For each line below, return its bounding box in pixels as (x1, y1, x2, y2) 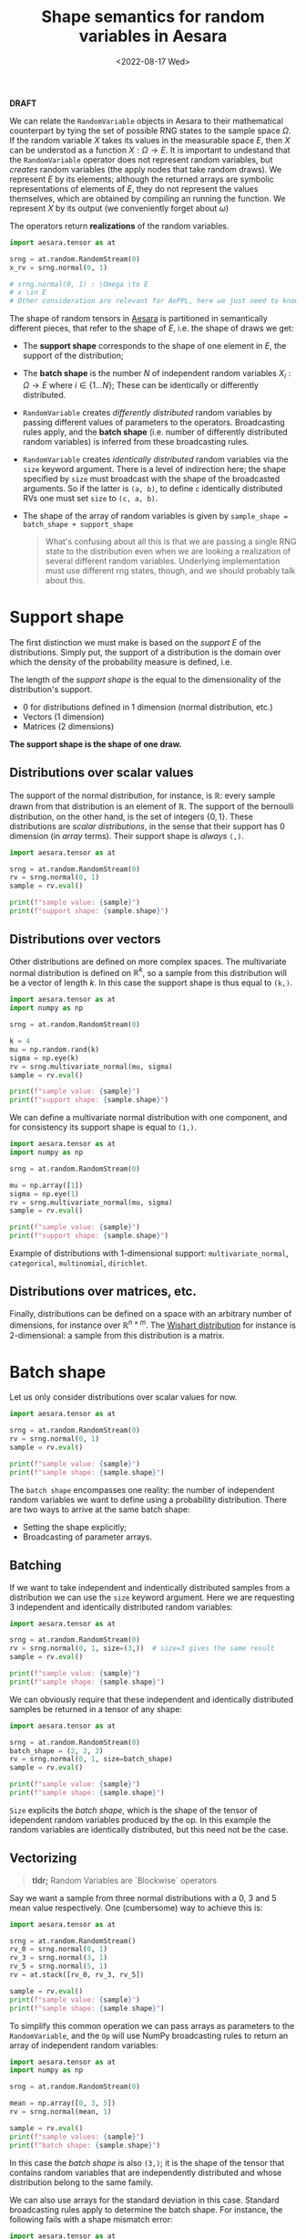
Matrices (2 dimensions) (22, 720, 115, 731)
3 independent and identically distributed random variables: (9, 1601, 234, 1613)
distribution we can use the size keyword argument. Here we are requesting (9, 1592, 295, 1603)
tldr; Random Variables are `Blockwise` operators (31, 1875, 217, 1886)
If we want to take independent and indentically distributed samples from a (9, 1582, 291, 1593)
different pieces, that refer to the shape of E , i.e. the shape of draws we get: (9, 322, 294, 334)
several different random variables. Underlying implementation (45, 555, 280, 566)
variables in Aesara (78, 26, 228, 47)
